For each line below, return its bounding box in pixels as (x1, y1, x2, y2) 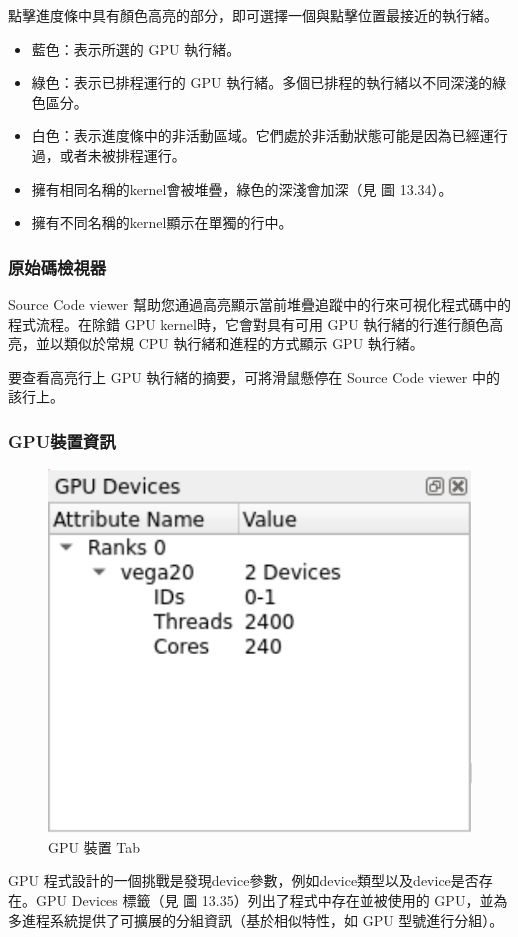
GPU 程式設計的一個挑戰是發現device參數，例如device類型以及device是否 (8, 870, 479, 891)
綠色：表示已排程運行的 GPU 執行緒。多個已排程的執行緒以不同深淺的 (31, 72, 493, 93)
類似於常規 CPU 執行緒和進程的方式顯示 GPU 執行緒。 (63, 333, 424, 354)
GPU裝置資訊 (8, 428, 116, 453)
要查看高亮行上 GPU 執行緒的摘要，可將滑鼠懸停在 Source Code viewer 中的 (8, 366, 500, 387)
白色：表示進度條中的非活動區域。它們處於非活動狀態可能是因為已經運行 (31, 125, 508, 146)
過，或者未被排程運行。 (31, 144, 186, 165)
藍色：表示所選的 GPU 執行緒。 (31, 38, 241, 59)
